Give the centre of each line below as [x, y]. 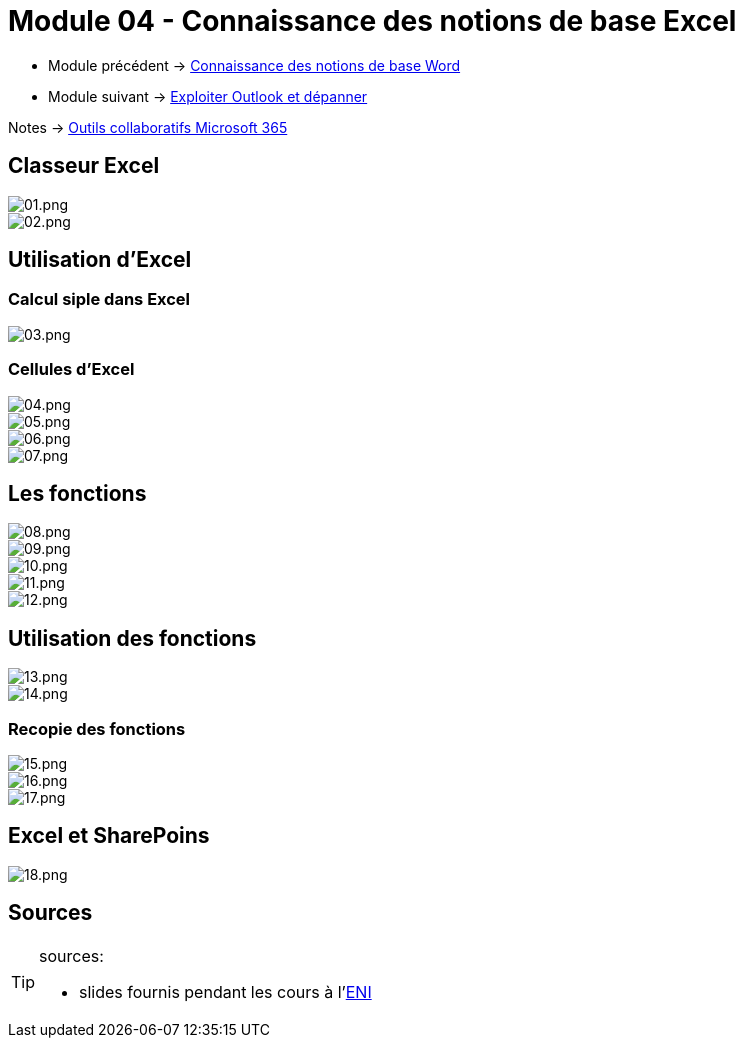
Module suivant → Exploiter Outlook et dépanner [208, 96]
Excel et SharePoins [109, 836]
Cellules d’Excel [71, 369]
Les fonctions [77, 493]
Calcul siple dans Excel [99, 299]
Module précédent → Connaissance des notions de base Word [254, 65]
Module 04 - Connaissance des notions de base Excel [372, 21]
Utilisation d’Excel [100, 260]
